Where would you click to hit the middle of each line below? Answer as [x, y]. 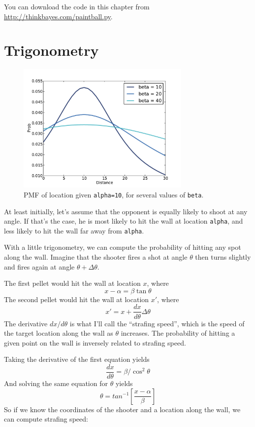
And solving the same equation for [56, 383]
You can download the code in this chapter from [77, 6]
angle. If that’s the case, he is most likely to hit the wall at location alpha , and [124, 221]
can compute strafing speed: [46, 419]
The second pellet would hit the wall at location [77, 299]
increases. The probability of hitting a [178, 333]
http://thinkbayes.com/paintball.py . [58, 16]
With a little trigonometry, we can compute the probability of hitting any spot [123, 247]
